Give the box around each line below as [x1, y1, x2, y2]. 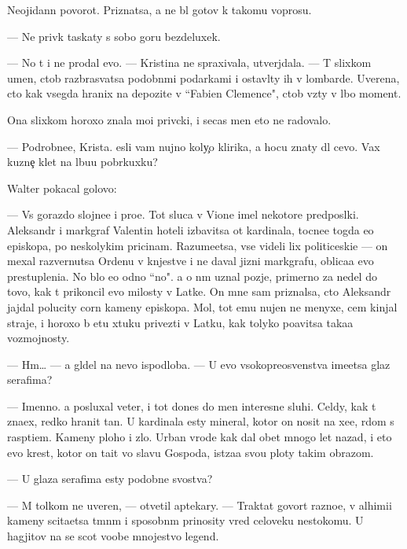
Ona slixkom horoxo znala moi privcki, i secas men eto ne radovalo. [7, 111, 332, 127]
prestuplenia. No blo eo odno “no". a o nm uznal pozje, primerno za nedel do [7, 267, 377, 284]
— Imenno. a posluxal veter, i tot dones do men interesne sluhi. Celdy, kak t [7, 397, 376, 414]
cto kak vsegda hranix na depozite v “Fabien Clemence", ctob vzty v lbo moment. [7, 85, 401, 101]
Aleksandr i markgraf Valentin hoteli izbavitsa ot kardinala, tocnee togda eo [7, 221, 374, 238]
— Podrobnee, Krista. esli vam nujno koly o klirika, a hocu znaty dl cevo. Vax [7, 138, 380, 154]
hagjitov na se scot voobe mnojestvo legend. [7, 528, 219, 544]
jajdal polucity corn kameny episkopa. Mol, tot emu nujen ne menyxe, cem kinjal [7, 298, 398, 315]
